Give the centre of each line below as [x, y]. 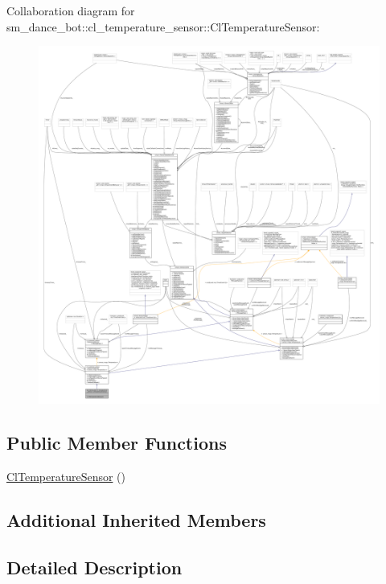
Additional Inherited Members [136, 519]
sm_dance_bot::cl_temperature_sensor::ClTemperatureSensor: [163, 26]
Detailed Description [94, 567]
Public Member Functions [117, 443]
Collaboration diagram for [71, 10]
